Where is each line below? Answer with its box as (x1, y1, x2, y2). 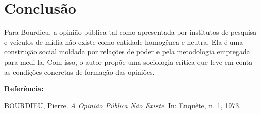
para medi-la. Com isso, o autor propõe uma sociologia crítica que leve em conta (4, 56, 253, 67)
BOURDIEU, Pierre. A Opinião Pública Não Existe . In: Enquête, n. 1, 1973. (4, 100, 241, 110)
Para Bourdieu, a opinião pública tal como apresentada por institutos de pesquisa (4, 27, 257, 37)
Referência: (4, 83, 44, 94)
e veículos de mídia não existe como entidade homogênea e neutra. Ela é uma (4, 36, 243, 47)
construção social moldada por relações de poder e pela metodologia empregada (4, 46, 250, 57)
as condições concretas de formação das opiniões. (4, 66, 155, 77)
